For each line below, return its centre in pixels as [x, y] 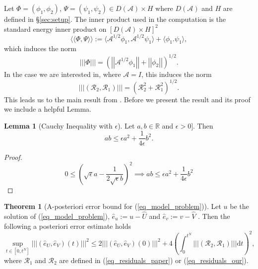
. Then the [214, 216]
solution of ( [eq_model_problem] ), [57, 216]
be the [239, 206]
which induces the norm [40, 48]
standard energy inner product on [55, 29]
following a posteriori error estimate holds [67, 226]
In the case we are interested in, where [63, 74]
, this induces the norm [176, 74]
